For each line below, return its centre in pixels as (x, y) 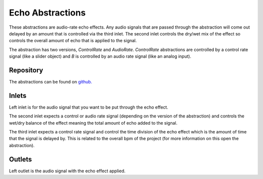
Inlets (18, 95)
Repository (26, 70)
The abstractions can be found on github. (51, 82)
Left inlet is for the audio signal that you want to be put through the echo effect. (89, 107)
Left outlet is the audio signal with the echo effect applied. (67, 171)
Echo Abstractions (47, 13)
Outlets (20, 159)
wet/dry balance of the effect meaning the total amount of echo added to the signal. (93, 123)
